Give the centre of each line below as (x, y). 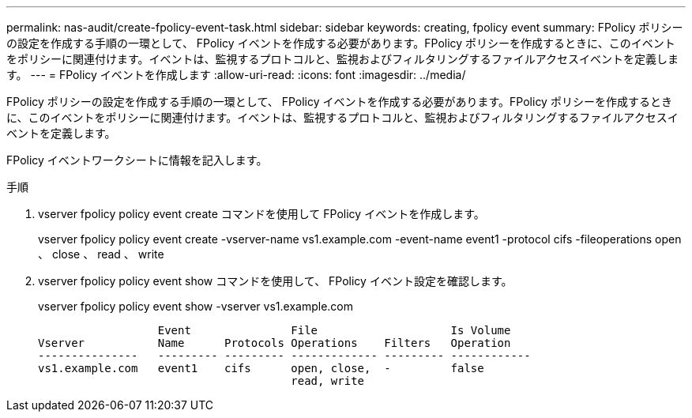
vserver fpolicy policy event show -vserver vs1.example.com (196, 306)
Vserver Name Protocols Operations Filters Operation (275, 343)
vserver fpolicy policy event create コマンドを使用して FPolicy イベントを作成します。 (261, 214)
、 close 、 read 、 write (101, 254)
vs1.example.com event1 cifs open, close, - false (261, 368)
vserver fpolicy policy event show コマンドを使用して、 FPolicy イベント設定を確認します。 (275, 281)
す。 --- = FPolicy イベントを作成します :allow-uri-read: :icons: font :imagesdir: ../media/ (236, 75)
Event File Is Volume (334, 330)
